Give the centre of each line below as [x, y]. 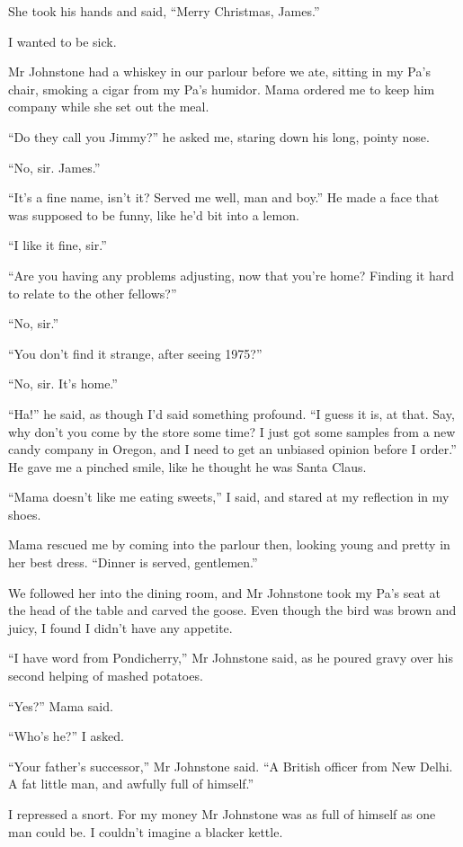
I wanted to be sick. [62, 41]
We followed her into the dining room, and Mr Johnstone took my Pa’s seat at [225, 592]
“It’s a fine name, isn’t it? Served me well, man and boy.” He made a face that [224, 197]
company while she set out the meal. [109, 107]
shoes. [25, 514]
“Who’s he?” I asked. [66, 736]
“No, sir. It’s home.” [63, 383]
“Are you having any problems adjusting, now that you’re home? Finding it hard [231, 275]
